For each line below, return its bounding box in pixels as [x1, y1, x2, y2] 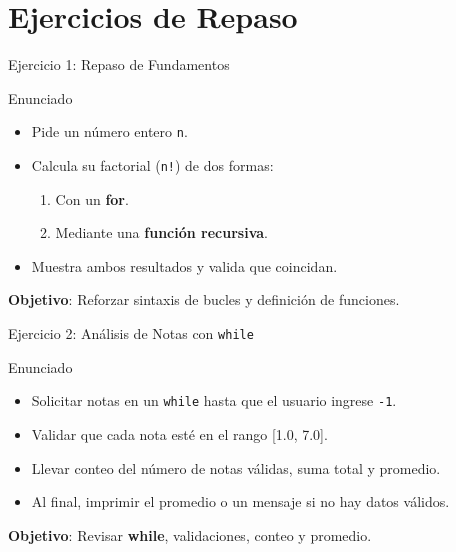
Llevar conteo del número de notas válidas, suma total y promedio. [31, 457, 441, 478]
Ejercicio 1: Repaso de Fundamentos [8, 54, 230, 75]
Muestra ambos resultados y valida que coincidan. [31, 255, 338, 276]
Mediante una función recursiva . [55, 222, 268, 243]
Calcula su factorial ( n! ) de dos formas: [31, 154, 274, 175]
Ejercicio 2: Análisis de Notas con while [8, 323, 254, 343]
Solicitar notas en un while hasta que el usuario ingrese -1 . [31, 390, 397, 411]
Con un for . [55, 188, 129, 209]
